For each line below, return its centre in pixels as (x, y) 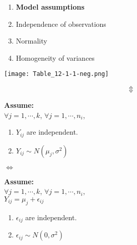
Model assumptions (50, 7)
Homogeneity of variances (55, 57)
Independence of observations (61, 24)
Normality (31, 41)
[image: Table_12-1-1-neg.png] (56, 74)
